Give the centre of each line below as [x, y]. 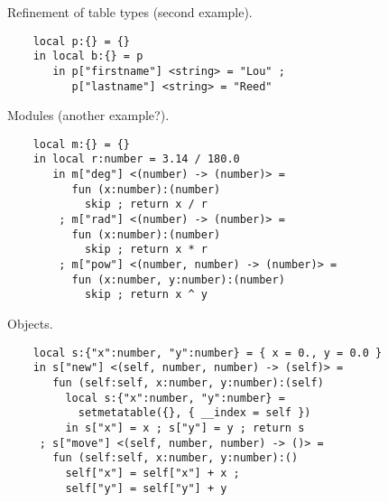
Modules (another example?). [88, 115]
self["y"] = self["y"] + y [146, 488]
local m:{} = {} [82, 144]
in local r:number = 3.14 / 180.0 [136, 159]
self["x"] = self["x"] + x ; [152, 473]
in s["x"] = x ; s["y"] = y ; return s [185, 428]
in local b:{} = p [88, 56]
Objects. [30, 324]
